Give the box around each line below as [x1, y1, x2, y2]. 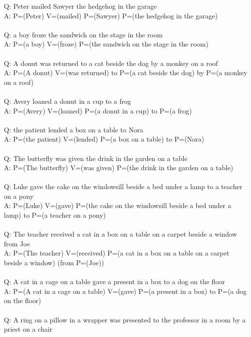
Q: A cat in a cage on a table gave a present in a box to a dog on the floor [4, 276, 225, 287]
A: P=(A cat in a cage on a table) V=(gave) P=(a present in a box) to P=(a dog [4, 286, 247, 296]
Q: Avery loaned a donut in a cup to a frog [4, 96, 131, 106]
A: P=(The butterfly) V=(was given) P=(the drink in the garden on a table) [4, 162, 234, 173]
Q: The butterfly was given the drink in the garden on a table [4, 153, 188, 163]
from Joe [4, 238, 30, 248]
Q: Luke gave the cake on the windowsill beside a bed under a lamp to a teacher [4, 181, 243, 192]
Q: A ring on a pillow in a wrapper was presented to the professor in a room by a [4, 314, 246, 324]
